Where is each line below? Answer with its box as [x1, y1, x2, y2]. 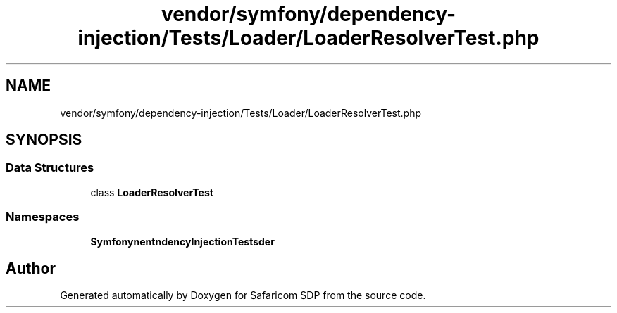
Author [6, 259, 56, 277]
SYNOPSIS [6, 131, 82, 149]
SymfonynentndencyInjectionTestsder [90, 235, 275, 248]
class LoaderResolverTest [90, 186, 213, 198]
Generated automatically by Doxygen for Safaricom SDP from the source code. [60, 289, 426, 302]
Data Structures [6, 160, 94, 175]
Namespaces [6, 210, 80, 224]
